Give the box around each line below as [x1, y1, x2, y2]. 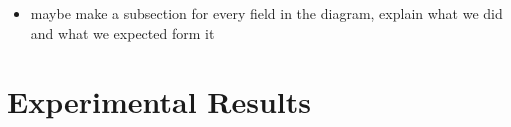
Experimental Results [7, 81, 311, 122]
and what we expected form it [30, 22, 215, 43]
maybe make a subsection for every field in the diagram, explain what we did [30, 3, 503, 23]
